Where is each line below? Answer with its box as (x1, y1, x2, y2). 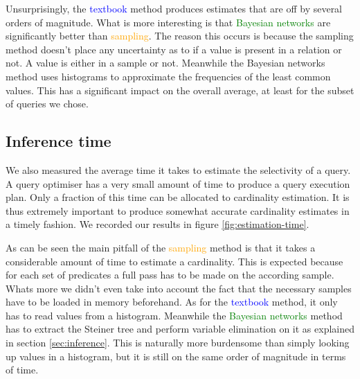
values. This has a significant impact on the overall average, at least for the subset (6, 82, 354, 97)
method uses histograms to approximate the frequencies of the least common (6, 69, 331, 83)
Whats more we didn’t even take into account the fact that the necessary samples (6, 281, 352, 295)
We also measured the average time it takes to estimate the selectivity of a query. (6, 162, 351, 177)
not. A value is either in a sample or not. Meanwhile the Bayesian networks (6, 55, 325, 70)
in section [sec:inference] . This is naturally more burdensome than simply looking (6, 335, 350, 350)
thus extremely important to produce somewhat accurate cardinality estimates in (6, 203, 350, 218)
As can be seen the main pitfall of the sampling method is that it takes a (6, 240, 316, 254)
